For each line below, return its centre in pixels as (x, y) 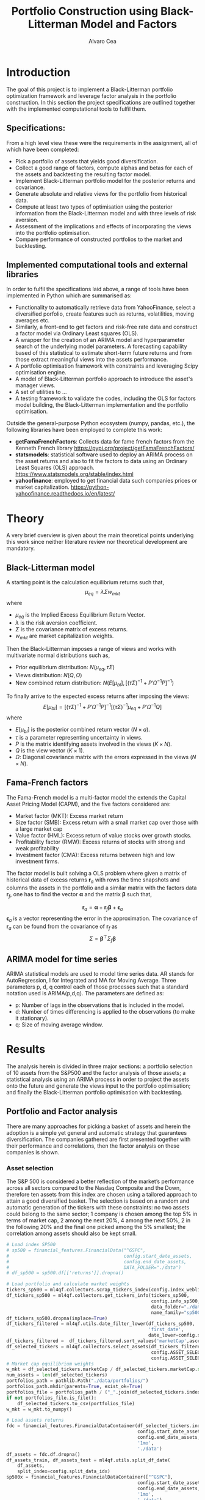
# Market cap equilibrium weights (50, 1364)
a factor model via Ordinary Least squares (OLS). (77, 333)
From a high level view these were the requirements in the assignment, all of (102, 143)
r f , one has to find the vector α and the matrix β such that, (79, 895)
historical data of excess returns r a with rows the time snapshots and (93, 880)
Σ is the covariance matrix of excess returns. (71, 629)
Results (26, 1049)
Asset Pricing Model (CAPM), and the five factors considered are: (88, 804)
